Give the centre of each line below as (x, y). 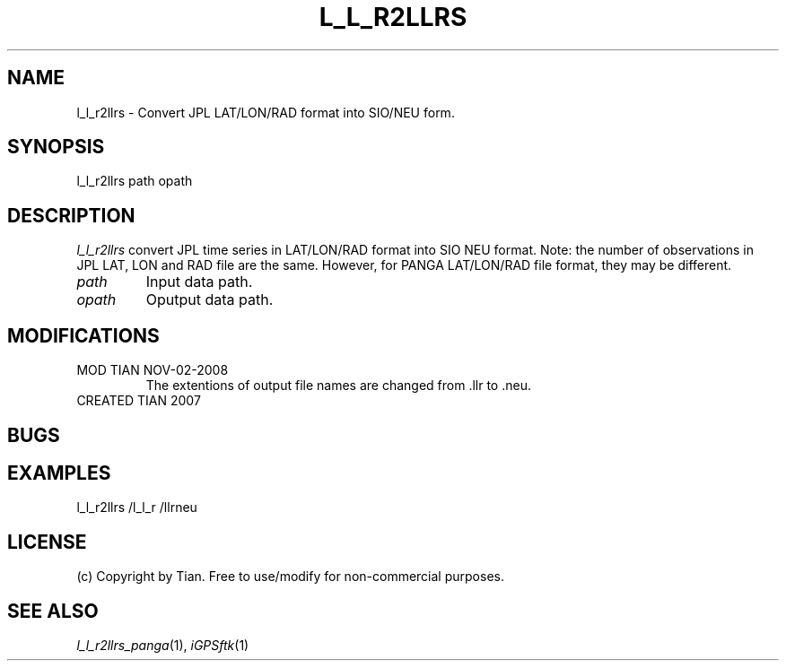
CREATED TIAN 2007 (139, 401)
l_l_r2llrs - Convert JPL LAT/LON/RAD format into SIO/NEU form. (266, 112)
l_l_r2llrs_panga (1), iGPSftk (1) (163, 646)
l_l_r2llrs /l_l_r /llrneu (137, 508)
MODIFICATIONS (83, 335)
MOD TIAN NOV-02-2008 (153, 370)
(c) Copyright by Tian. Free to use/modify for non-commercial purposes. (290, 577)
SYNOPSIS (56, 147)
